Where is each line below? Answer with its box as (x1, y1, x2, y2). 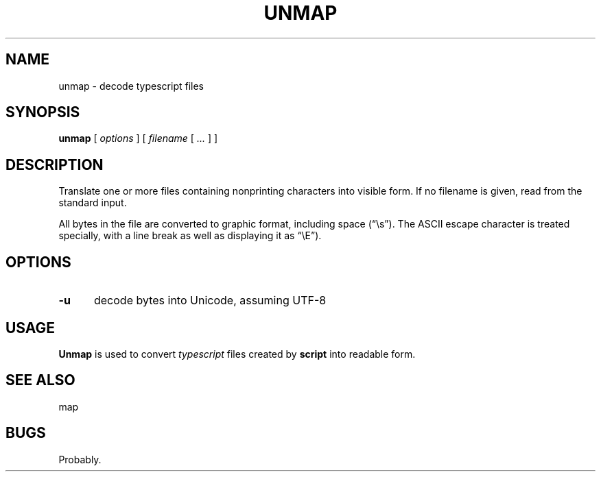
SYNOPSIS (5, 103, 80, 121)
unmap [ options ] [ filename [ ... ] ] (58, 132, 218, 145)
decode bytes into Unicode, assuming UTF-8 (93, 293, 327, 308)
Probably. (58, 453, 102, 465)
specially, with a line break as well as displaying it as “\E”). (58, 230, 322, 242)
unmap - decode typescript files (58, 79, 204, 92)
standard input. (58, 197, 127, 209)
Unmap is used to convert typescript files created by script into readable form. (58, 347, 416, 360)
